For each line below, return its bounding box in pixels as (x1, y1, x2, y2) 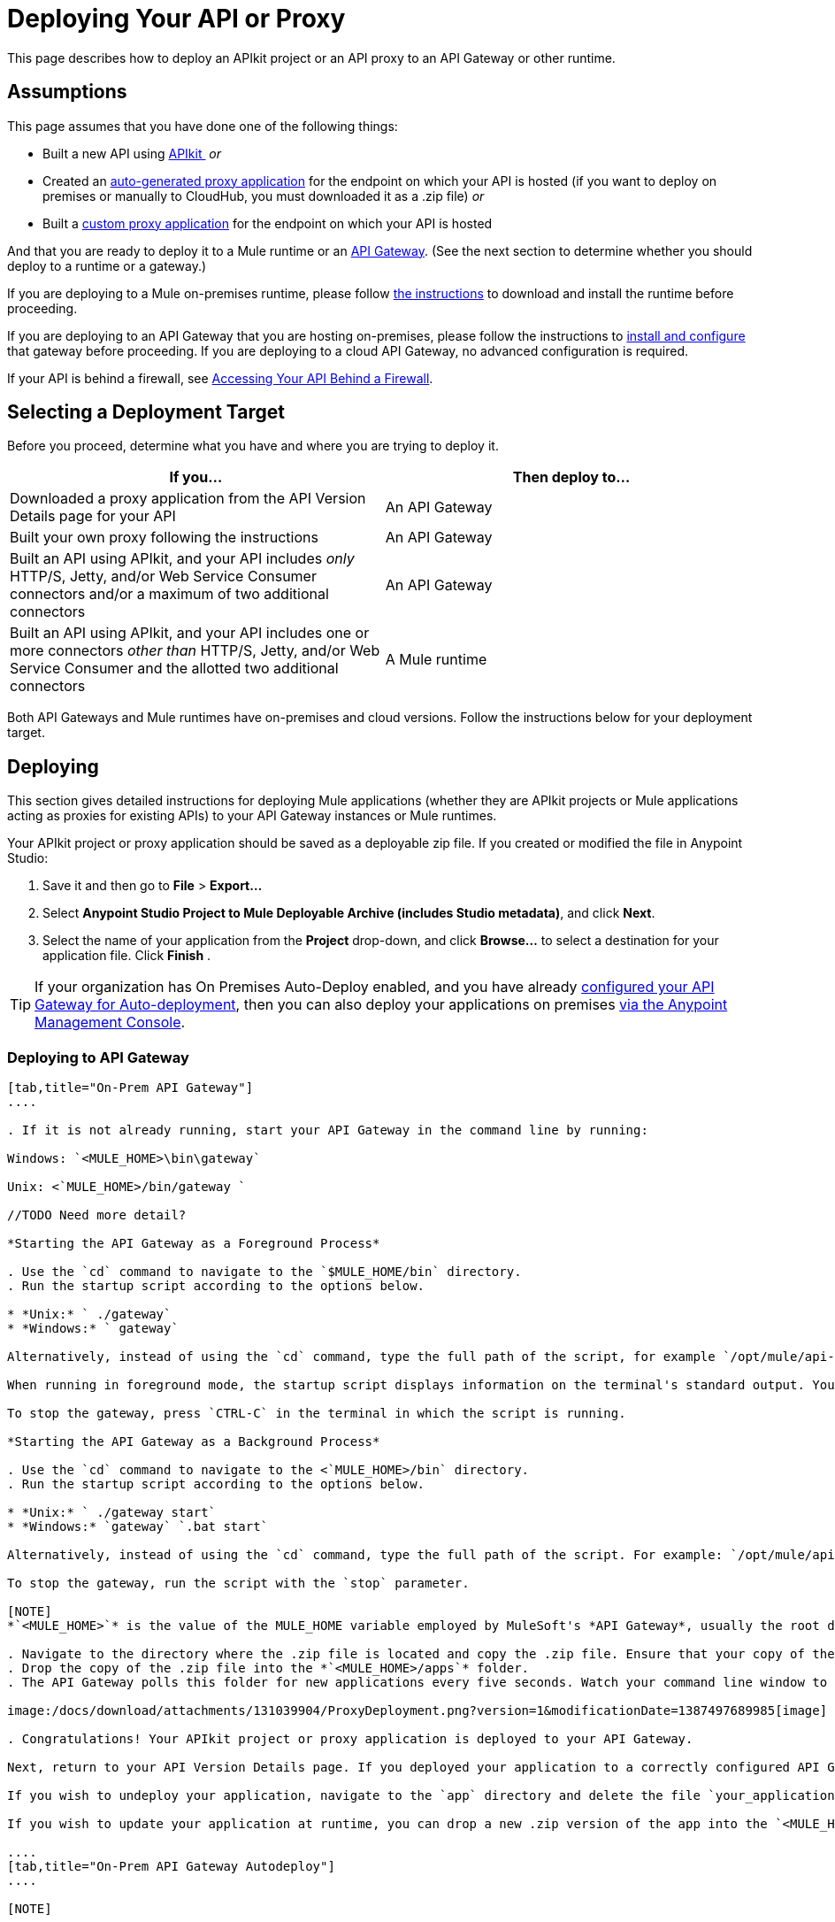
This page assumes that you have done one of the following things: (7, 118, 398, 134)
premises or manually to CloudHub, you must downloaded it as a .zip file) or (42, 188, 485, 204)
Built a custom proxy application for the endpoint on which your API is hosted (42, 215, 493, 231)
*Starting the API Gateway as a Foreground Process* (7, 1236, 380, 1251)
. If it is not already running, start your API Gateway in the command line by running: (7, 1123, 648, 1138)
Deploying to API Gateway (7, 1048, 189, 1066)
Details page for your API (10, 507, 176, 526)
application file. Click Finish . (42, 948, 211, 964)
